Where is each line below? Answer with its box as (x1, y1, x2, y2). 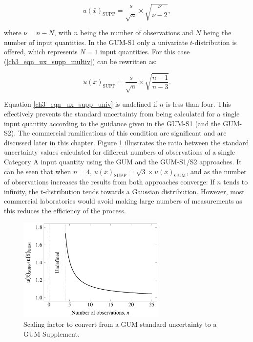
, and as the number (186, 166, 247, 176)
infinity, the (4, 186, 39, 196)
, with (54, 27, 72, 37)
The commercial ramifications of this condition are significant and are (18, 128, 227, 138)
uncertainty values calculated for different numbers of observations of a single (4, 147, 235, 157)
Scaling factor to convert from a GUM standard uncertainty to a (23, 319, 217, 329)
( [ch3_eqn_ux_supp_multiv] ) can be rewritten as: (4, 56, 157, 66)
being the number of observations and (80, 27, 193, 37)
